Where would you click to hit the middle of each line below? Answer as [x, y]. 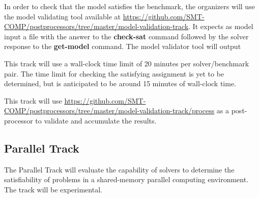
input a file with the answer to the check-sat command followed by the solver [126, 36]
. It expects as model [221, 26]
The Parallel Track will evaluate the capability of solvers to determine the [119, 169]
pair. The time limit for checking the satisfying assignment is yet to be [114, 73]
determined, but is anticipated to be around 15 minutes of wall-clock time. [120, 83]
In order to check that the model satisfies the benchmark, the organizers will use [129, 6]
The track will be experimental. [53, 189]
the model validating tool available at [63, 16]
